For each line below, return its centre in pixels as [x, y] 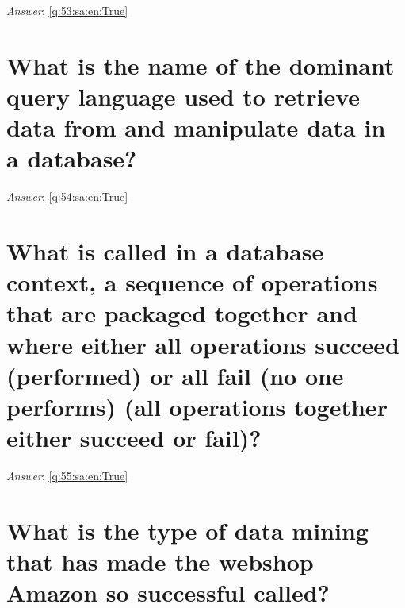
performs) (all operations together [197, 406]
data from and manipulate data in [196, 127]
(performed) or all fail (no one [175, 375]
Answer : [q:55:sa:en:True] [67, 476]
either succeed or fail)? [134, 438]
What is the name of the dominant [201, 65]
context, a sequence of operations [192, 282]
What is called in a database [165, 251]
